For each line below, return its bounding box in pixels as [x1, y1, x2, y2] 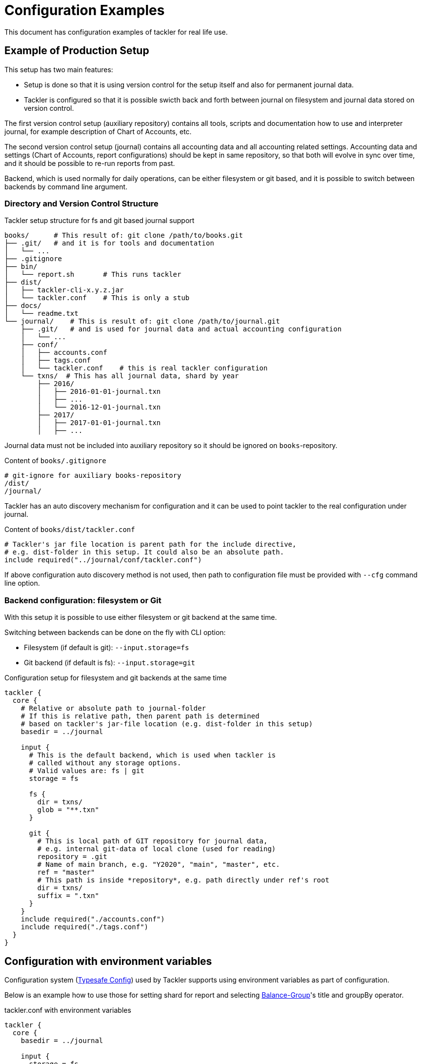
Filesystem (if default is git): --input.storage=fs [24, 643, 189, 652]
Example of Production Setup [4, 44, 149, 57]
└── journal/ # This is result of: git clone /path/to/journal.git [4, 317, 280, 326]
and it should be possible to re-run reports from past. [4, 159, 175, 167]
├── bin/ [4, 263, 38, 271]
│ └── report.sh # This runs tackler [4, 270, 181, 279]
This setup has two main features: [4, 65, 113, 74]
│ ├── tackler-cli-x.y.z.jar [4, 286, 124, 294]
